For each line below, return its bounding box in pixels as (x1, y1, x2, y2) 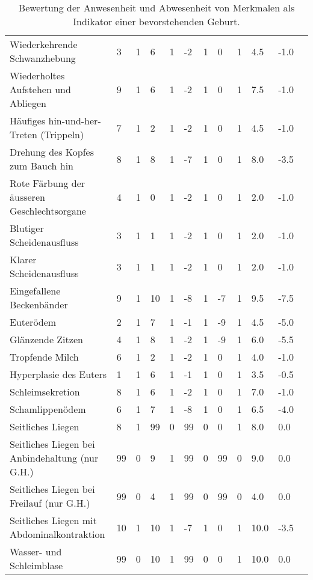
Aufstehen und (10, 82, 71, 96)
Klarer (10, 252, 37, 266)
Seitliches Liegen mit (10, 513, 97, 527)
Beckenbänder (10, 298, 68, 311)
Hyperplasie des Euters (10, 367, 107, 381)
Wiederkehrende (10, 37, 78, 51)
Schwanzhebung (10, 51, 76, 65)
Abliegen (10, 96, 46, 110)
